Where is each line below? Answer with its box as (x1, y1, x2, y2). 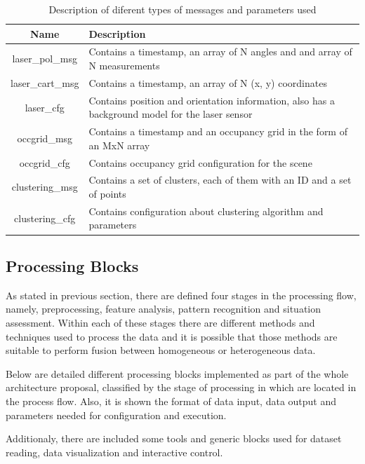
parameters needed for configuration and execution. (6, 407, 227, 422)
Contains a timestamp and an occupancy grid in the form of (88, 124, 347, 139)
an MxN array (88, 137, 150, 152)
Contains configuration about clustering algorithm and (88, 203, 324, 218)
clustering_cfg (14, 210, 76, 225)
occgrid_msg (17, 130, 73, 145)
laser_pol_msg (12, 51, 77, 66)
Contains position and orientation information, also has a (88, 93, 335, 107)
